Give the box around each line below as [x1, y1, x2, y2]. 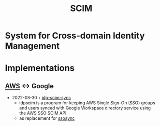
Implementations [5, 63, 75, 74]
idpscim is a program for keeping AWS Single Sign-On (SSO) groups [19, 100, 156, 106]
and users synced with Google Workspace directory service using [19, 105, 151, 111]
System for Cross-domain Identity [5, 30, 145, 41]
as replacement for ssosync [19, 115, 75, 121]
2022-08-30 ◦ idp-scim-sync [12, 95, 71, 101]
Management [5, 41, 60, 51]
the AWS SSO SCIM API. [19, 110, 68, 116]
